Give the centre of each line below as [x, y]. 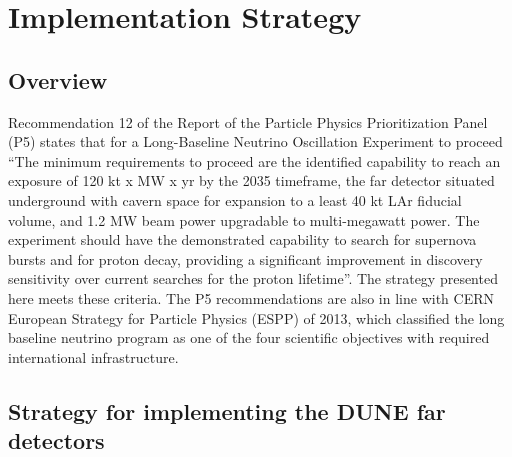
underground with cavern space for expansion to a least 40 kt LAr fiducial [235, 199]
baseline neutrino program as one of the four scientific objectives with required [249, 337]
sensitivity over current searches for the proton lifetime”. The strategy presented [253, 278]
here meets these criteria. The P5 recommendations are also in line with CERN [251, 297]
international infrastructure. [93, 356]
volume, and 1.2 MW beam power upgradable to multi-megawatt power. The [244, 219]
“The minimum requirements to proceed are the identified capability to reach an [254, 160]
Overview [58, 79]
